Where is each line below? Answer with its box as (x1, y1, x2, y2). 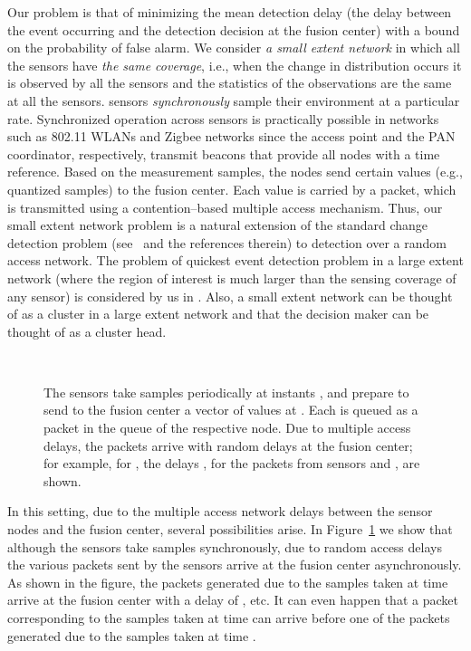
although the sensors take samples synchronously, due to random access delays (7, 537, 442, 556)
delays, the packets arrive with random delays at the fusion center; (43, 436, 413, 455)
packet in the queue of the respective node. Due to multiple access (43, 418, 411, 437)
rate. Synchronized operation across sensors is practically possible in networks (7, 109, 439, 128)
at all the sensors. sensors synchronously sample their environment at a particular (7, 91, 460, 110)
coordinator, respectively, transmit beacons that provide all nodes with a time (7, 144, 440, 163)
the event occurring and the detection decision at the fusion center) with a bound (7, 20, 460, 39)
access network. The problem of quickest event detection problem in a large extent (7, 251, 464, 270)
